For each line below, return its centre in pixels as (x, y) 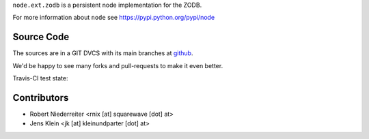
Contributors (41, 98)
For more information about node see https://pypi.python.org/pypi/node (114, 18)
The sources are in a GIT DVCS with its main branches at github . (103, 53)
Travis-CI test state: (40, 78)
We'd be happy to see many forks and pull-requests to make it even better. (118, 65)
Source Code (41, 37)
